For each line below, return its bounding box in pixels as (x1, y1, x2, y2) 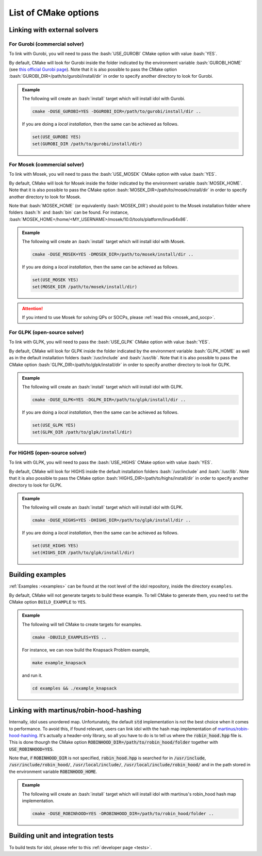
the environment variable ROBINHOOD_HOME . (9, 769, 97, 774)
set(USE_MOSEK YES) (32, 277, 79, 283)
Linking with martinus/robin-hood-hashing (9, 706, 142, 715)
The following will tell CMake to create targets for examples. (22, 621, 142, 627)
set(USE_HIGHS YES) (32, 543, 79, 549)
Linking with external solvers (9, 26, 98, 34)
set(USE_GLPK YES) (32, 422, 76, 428)
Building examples (9, 571, 66, 579)
